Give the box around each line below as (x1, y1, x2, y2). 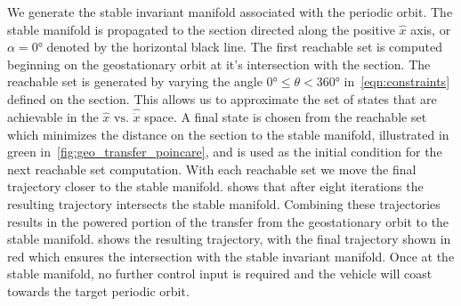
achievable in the (7, 108, 99, 125)
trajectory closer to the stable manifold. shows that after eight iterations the (7, 177, 424, 196)
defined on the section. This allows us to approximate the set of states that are (7, 89, 437, 108)
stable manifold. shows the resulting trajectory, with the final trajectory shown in (7, 229, 451, 248)
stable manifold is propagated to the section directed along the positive (7, 20, 395, 38)
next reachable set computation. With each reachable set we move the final (7, 159, 417, 178)
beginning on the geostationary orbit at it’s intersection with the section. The (7, 54, 431, 73)
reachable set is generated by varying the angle (7, 72, 263, 91)
